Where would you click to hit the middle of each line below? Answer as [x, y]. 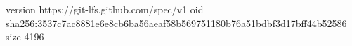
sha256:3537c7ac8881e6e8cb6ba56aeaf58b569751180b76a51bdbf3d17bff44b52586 [176, 23]
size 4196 [25, 37]
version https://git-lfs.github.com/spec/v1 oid [105, 9]
